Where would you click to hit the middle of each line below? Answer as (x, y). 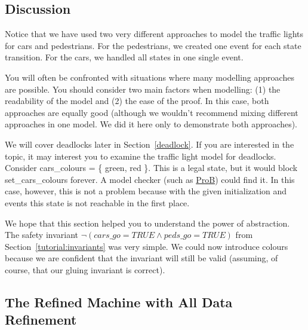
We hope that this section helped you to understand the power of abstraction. (147, 223)
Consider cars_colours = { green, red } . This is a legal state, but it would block (151, 168)
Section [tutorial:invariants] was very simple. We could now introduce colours (147, 246)
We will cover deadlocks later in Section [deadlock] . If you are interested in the (150, 144)
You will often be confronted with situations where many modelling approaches (150, 77)
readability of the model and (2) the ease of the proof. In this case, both (137, 101)
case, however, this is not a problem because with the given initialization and (146, 191)
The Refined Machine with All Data (119, 302)
